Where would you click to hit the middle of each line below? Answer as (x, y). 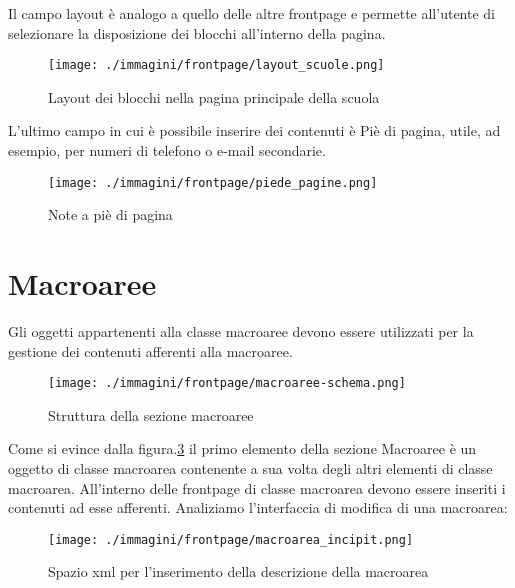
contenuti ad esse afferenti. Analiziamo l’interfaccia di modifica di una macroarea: (258, 507)
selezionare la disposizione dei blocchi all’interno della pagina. (197, 32)
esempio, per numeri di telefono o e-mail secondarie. (167, 150)
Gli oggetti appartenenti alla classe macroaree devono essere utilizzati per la (241, 331)
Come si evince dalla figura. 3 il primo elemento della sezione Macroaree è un (242, 448)
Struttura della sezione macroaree (151, 414)
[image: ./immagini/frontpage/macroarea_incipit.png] (231, 539)
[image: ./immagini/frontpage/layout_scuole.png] (216, 65)
